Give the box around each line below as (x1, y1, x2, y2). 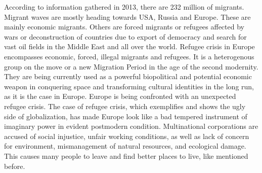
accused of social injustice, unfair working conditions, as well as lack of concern (4, 130, 249, 141)
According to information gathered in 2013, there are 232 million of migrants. (4, 2, 244, 12)
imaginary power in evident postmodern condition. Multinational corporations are (4, 121, 258, 131)
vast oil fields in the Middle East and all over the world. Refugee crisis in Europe (4, 41, 255, 52)
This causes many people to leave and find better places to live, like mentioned (4, 150, 248, 161)
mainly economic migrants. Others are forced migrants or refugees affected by (4, 21, 244, 32)
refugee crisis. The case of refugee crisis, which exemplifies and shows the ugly (4, 100, 246, 111)
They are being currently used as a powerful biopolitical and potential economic (4, 71, 252, 82)
